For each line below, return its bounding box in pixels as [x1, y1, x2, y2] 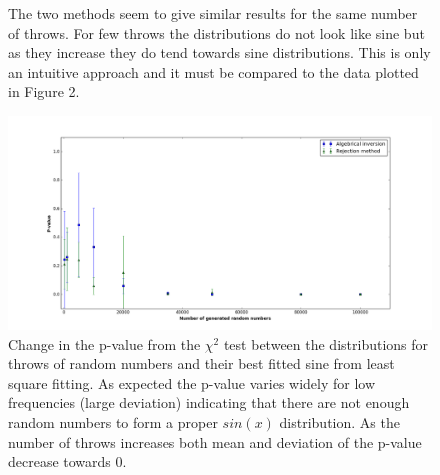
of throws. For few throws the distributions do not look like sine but [8, 22, 425, 43]
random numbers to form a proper [8, 412, 218, 432]
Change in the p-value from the [8, 333, 201, 354]
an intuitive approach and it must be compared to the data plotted [8, 61, 419, 82]
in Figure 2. [8, 81, 80, 102]
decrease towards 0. [8, 451, 127, 472]
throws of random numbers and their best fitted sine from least [8, 353, 395, 374]
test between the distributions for [223, 333, 429, 354]
